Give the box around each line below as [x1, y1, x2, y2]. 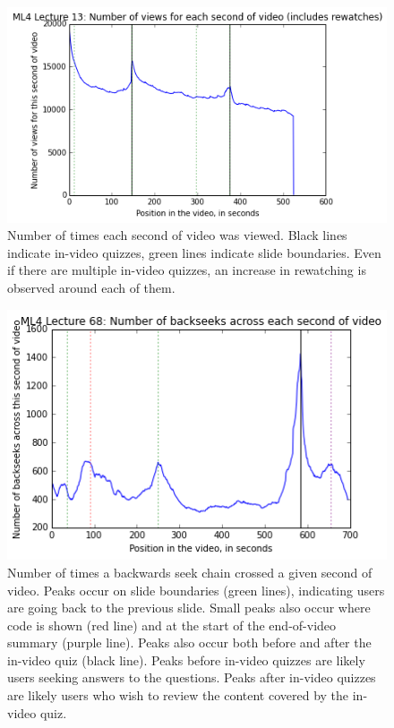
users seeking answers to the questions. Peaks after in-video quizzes [7, 668, 376, 687]
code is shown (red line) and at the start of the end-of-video [7, 615, 337, 634]
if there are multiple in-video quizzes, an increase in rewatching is [7, 261, 366, 279]
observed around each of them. [7, 278, 176, 297]
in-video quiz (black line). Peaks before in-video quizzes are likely [7, 650, 365, 669]
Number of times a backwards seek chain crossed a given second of [7, 562, 373, 581]
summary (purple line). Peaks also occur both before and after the [7, 633, 372, 652]
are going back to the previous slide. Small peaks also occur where [7, 598, 371, 617]
